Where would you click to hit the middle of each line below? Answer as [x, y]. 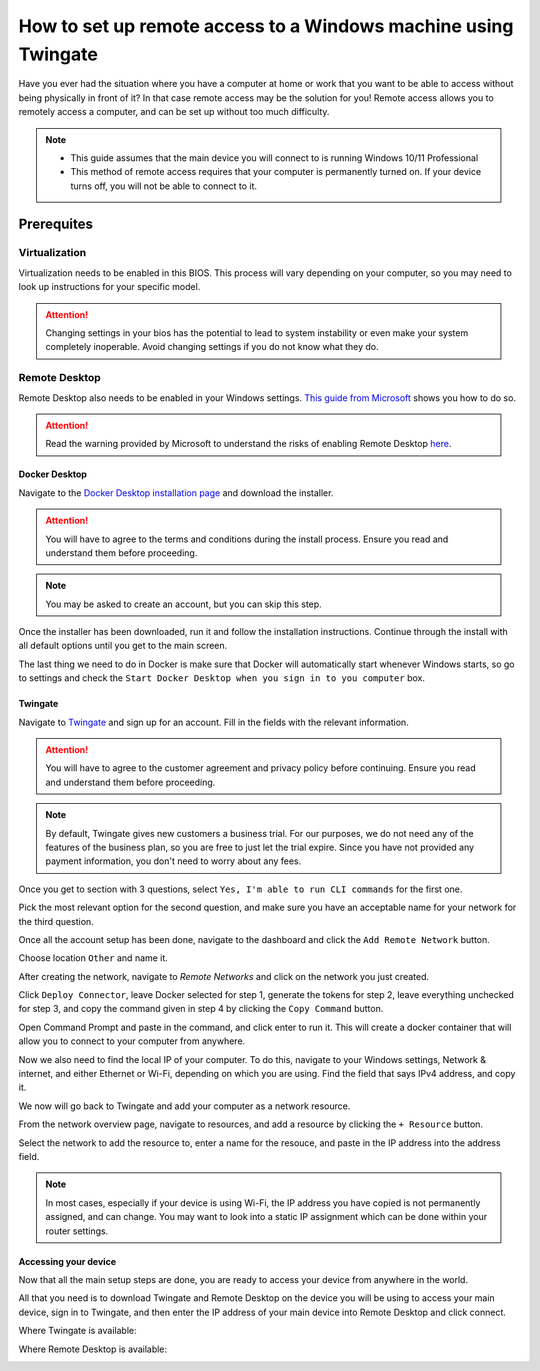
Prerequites [56, 223]
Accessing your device [67, 1261]
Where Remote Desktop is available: [93, 1349]
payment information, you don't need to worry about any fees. [173, 861]
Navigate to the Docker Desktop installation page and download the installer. [176, 492]
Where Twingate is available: [77, 1331]
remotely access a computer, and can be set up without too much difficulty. [174, 112]
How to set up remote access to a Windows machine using [266, 26]
